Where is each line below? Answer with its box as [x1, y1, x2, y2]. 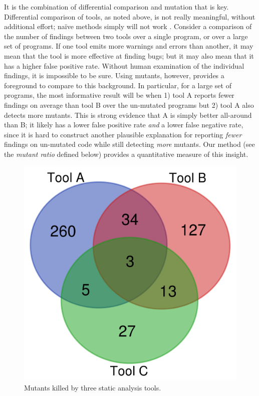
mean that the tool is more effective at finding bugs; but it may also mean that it [4, 50, 254, 61]
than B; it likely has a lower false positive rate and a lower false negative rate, [4, 119, 243, 130]
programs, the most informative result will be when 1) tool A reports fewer [4, 90, 234, 100]
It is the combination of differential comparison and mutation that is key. [4, 2, 229, 12]
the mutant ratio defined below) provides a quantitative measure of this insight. [4, 148, 248, 159]
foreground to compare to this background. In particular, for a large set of [4, 80, 231, 90]
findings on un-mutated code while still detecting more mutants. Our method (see [4, 139, 255, 149]
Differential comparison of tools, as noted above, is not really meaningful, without [4, 11, 255, 22]
